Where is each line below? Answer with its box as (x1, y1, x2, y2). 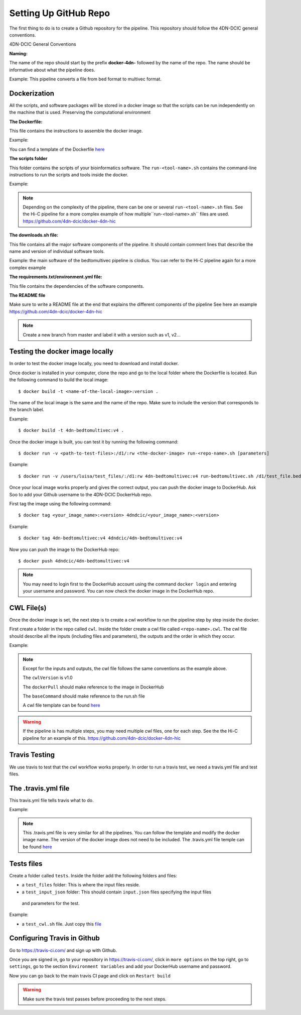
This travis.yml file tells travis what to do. (9, 797, 94, 803)
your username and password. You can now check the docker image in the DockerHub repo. (23, 588, 214, 594)
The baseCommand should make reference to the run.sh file (23, 693, 145, 699)
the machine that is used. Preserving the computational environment (9, 109, 150, 116)
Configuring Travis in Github (9, 934, 100, 943)
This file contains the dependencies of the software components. (9, 283, 144, 289)
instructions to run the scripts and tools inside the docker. (9, 171, 128, 178)
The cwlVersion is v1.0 (23, 674, 73, 681)
